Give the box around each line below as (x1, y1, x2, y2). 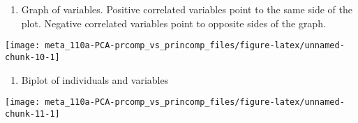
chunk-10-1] (5, 52, 60, 62)
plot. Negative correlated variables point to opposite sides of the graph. (21, 15, 326, 30)
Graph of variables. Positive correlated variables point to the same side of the (21, 2, 352, 16)
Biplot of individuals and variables (21, 72, 169, 87)
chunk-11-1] (5, 108, 60, 119)
